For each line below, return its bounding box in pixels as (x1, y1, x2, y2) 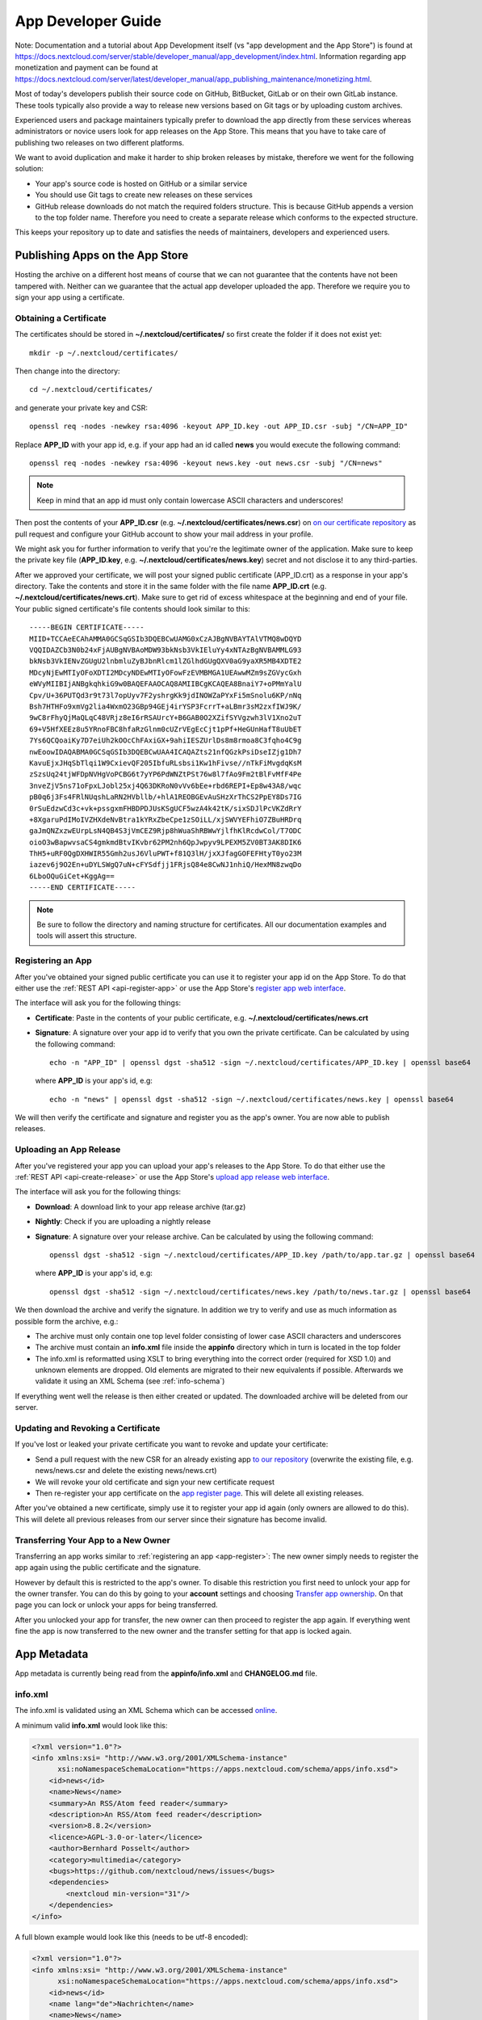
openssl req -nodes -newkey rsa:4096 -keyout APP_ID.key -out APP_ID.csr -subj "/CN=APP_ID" (29, 422, 409, 431)
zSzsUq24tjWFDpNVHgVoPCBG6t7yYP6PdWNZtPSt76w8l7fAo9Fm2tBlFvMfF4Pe (29, 770, 302, 779)
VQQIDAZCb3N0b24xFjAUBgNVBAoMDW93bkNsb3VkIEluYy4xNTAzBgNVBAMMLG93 (29, 646, 302, 654)
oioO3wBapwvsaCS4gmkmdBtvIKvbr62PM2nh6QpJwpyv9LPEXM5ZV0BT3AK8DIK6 (29, 837, 302, 847)
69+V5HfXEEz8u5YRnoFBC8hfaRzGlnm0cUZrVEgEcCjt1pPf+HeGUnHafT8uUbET (29, 724, 302, 734)
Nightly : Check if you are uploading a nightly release (35, 1217, 212, 1227)
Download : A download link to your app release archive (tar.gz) (35, 1201, 246, 1211)
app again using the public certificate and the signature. (15, 1563, 201, 1572)
